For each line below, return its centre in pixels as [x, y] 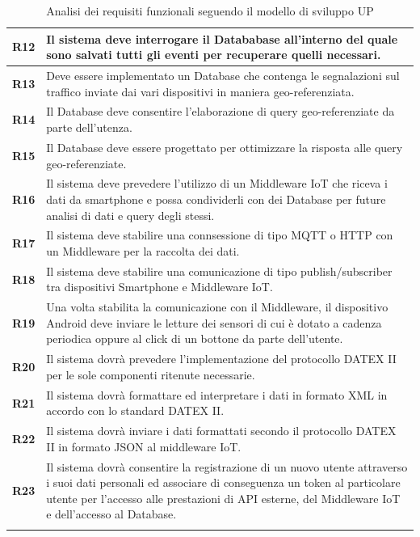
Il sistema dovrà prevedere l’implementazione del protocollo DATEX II [221, 359]
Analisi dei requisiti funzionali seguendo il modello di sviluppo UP [210, 11]
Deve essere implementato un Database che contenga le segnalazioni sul [223, 76]
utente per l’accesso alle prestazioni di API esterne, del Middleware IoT [223, 498]
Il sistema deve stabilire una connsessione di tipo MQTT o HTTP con [220, 235]
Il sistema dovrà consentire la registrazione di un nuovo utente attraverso [227, 466]
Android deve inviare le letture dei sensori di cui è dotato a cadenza [214, 322]
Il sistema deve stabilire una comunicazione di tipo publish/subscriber [219, 271]
